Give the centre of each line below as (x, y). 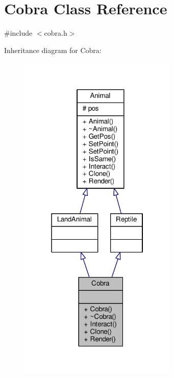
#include (18, 33)
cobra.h (56, 33)
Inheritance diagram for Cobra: (53, 50)
